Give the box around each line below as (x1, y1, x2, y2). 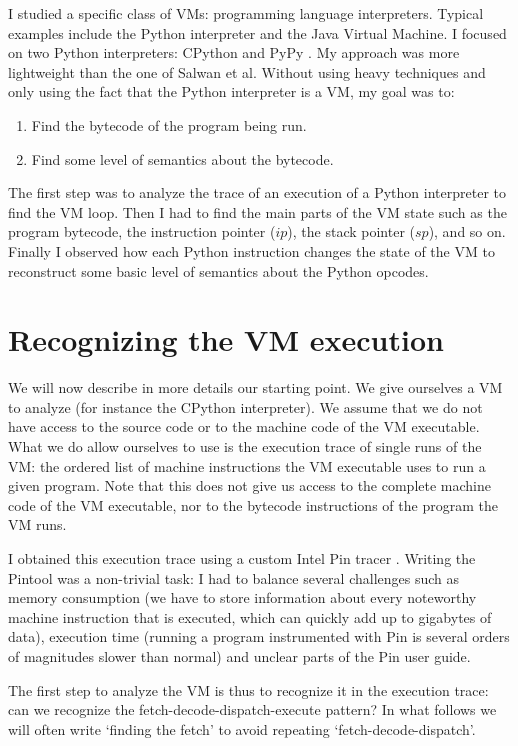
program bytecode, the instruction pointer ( (8, 221, 276, 242)
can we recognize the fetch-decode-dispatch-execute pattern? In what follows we (8, 699, 497, 720)
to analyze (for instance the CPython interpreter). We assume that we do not (8, 396, 483, 417)
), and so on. (428, 221, 506, 242)
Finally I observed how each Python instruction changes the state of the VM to (8, 240, 495, 261)
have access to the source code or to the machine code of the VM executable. (8, 416, 480, 437)
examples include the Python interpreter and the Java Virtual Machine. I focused (8, 22, 507, 43)
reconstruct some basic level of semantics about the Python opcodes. (8, 260, 429, 281)
